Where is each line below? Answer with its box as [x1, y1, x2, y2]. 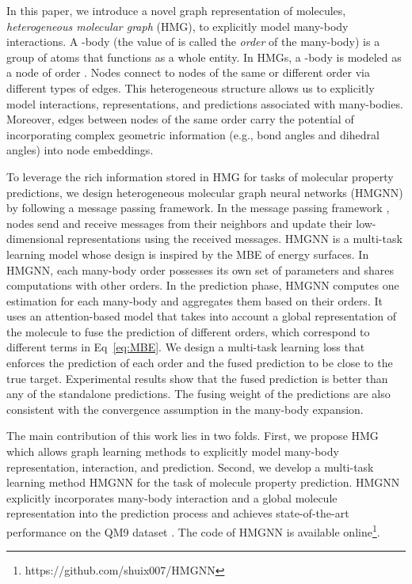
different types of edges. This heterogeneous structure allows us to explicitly [6, 79, 375, 96]
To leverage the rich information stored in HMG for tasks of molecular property [6, 168, 394, 184]
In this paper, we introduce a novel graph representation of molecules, [6, 2, 346, 18]
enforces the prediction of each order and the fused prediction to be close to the [6, 355, 393, 371]
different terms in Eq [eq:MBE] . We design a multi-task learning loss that [6, 339, 365, 355]
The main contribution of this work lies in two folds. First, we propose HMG [6, 427, 379, 444]
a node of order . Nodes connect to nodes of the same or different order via [6, 64, 370, 81]
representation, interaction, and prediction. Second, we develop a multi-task [6, 458, 374, 475]
